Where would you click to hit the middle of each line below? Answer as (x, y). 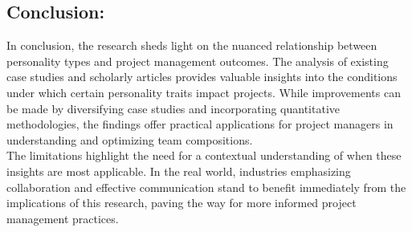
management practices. (63, 218)
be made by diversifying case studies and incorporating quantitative (173, 108)
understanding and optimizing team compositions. (130, 139)
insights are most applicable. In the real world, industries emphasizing (179, 171)
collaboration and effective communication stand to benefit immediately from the (206, 187)
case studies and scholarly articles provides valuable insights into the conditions (202, 77)
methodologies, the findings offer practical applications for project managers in (200, 124)
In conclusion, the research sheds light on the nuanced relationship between (192, 45)
